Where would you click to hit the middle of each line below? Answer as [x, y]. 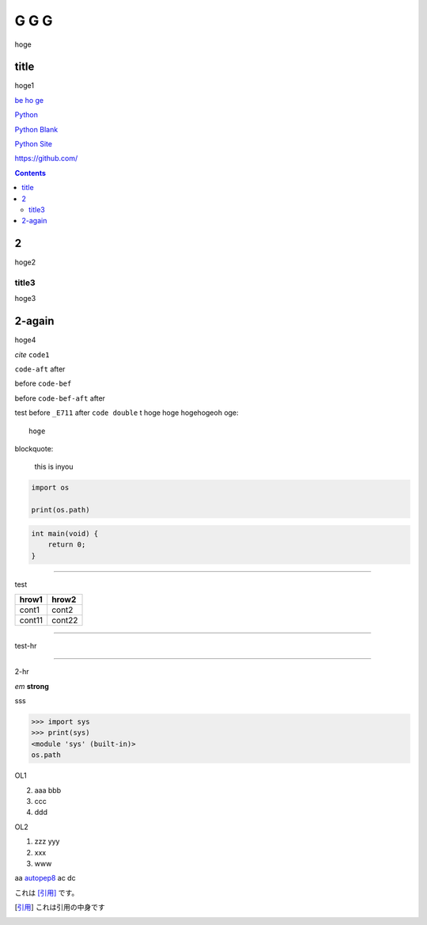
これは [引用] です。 [47, 893]
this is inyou [54, 466]
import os [50, 488]
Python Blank [36, 129]
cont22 [65, 620]
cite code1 [32, 354]
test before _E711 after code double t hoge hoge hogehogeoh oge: [127, 413]
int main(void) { [65, 533]
